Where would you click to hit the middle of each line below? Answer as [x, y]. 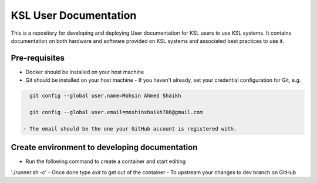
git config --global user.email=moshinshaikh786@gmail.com [116, 112]
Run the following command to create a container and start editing [106, 161]
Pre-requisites [38, 58]
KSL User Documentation [74, 15]
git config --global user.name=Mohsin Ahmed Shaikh [105, 96]
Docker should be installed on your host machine [85, 72]
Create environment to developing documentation [104, 147]
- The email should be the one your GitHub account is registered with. [130, 129]
